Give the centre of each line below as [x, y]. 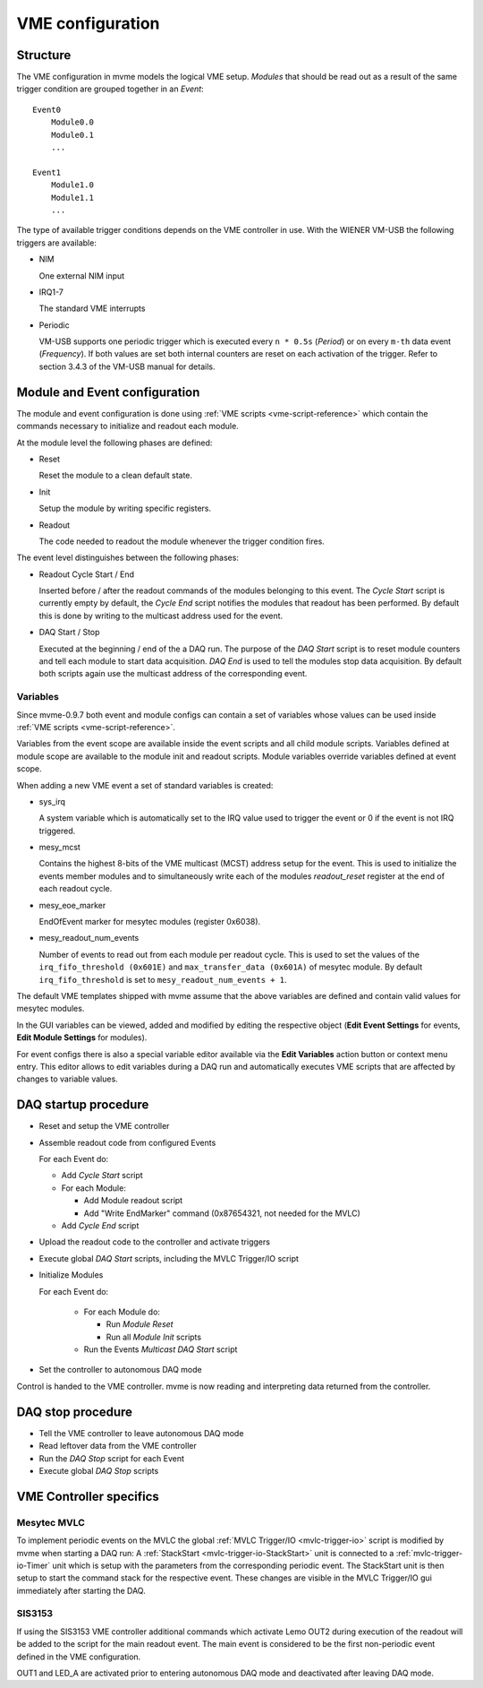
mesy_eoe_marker [72, 905]
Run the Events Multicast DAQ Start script [161, 1349]
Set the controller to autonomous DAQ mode [120, 1370]
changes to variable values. [67, 1079]
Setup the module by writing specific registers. [125, 508]
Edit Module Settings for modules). [82, 1038]
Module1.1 [72, 198]
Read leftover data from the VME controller [118, 1446]
